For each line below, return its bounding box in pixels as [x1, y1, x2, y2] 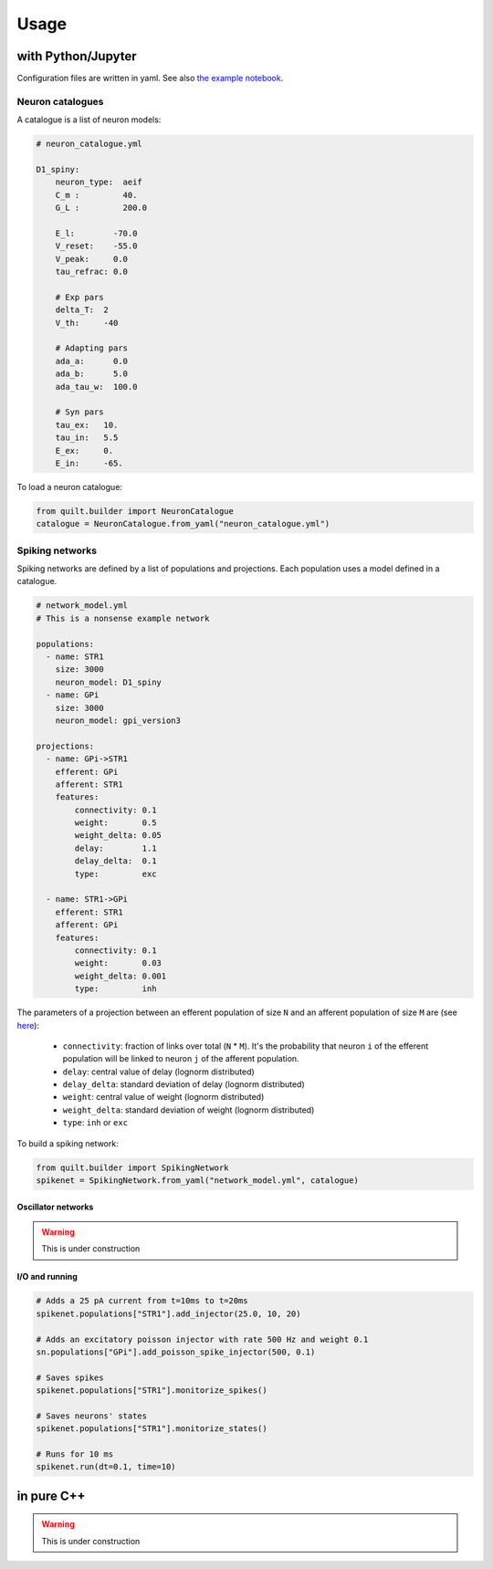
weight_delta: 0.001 [74, 970, 167, 981]
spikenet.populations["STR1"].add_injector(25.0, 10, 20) [36, 1308, 301, 1319]
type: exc [74, 868, 157, 879]
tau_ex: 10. [55, 420, 119, 430]
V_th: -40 [55, 318, 119, 328]
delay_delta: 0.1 [74, 856, 157, 866]
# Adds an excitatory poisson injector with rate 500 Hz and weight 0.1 [36, 1334, 369, 1344]
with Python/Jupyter [16, 48, 137, 64]
